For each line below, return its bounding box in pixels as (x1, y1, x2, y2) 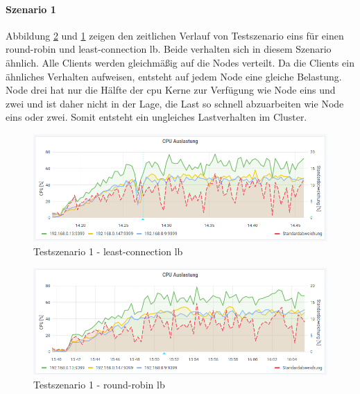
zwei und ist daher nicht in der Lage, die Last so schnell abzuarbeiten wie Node (6, 96, 344, 110)
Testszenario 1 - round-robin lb (33, 377, 165, 392)
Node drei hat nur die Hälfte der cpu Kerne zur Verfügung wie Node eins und (6, 83, 336, 97)
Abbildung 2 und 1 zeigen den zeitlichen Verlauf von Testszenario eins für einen (6, 28, 344, 42)
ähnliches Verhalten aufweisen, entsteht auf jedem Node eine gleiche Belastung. (6, 69, 342, 83)
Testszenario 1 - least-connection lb (33, 243, 183, 258)
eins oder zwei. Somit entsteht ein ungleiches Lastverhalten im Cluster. (6, 110, 307, 124)
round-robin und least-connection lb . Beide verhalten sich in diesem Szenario (6, 42, 332, 56)
